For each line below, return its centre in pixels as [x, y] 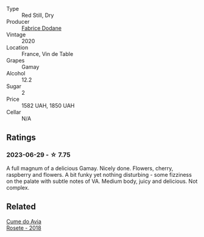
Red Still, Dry [38, 15]
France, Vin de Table [47, 54]
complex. [18, 187]
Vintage [16, 35]
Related [21, 207]
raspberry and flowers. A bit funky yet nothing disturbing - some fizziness [99, 174]
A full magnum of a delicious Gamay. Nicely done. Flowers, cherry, [90, 168]
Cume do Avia [24, 221]
